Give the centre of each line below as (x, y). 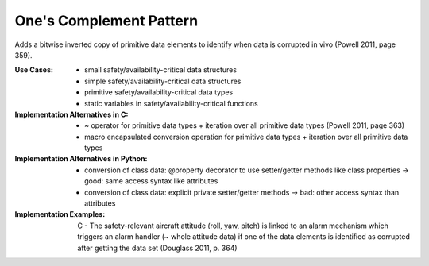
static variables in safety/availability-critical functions (171, 103)
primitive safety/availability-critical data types (159, 92)
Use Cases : (34, 70)
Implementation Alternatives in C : (71, 114)
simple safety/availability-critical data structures (163, 81)
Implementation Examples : (60, 214)
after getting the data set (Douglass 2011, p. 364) (157, 248)
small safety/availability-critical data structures (161, 70)
